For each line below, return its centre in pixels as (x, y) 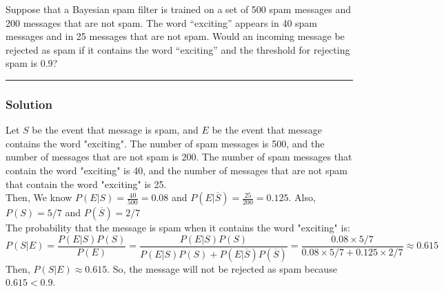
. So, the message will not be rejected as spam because (222, 268)
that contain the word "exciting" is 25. (86, 184)
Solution (29, 104)
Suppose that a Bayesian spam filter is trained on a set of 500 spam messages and (179, 9)
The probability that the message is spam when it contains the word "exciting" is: (178, 228)
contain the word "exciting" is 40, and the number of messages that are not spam (176, 170)
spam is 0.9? (32, 63)
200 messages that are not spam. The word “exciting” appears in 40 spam (162, 22)
